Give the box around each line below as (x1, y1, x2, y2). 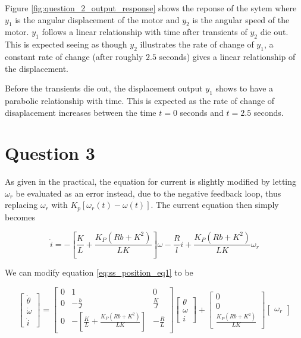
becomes (5, 210, 36, 223)
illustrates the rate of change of (140, 38, 254, 50)
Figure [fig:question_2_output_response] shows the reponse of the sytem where (5, 2, 297, 14)
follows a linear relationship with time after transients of (42, 26, 247, 38)
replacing (5, 198, 38, 211)
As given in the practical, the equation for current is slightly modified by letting (5, 175, 297, 188)
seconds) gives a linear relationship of (159, 50, 296, 62)
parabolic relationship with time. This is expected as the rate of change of (5, 94, 275, 106)
